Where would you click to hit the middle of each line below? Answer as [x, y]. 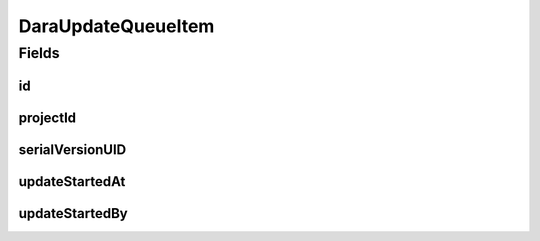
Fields [39, 53]
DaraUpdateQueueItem [116, 26]
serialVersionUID [72, 149]
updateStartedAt [72, 181]
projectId [47, 117]
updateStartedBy [73, 213]
